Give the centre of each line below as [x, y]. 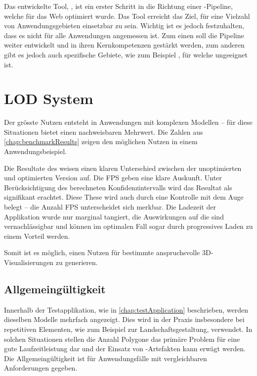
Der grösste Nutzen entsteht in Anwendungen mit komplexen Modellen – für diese [128, 122]
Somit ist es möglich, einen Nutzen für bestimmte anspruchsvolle [102, 252]
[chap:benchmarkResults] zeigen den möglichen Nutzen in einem [101, 141]
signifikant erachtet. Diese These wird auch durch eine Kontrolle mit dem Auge [124, 197]
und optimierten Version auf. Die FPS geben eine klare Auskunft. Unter [113, 178]
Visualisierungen [29, 262]
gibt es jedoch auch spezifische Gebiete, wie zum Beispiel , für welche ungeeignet [126, 54]
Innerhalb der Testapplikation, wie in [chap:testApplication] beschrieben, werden [126, 309]
